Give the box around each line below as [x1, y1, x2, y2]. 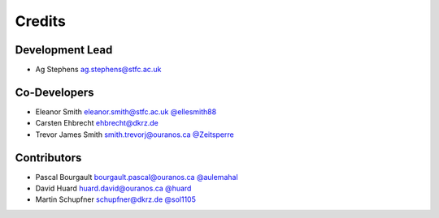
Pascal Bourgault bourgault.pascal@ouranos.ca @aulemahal [35, 172, 239, 182]
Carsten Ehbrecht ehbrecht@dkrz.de [35, 118, 159, 128]
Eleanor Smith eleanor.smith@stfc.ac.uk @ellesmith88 [35, 106, 217, 117]
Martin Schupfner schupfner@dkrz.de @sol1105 [35, 194, 197, 204]
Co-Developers [15, 85, 94, 99]
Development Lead [15, 43, 113, 57]
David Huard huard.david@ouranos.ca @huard [35, 183, 192, 194]
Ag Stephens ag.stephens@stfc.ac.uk [35, 65, 162, 75]
